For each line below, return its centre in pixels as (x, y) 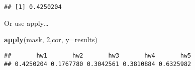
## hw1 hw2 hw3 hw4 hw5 (98, 55)
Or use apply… (26, 23)
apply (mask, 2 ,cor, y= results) (51, 39)
